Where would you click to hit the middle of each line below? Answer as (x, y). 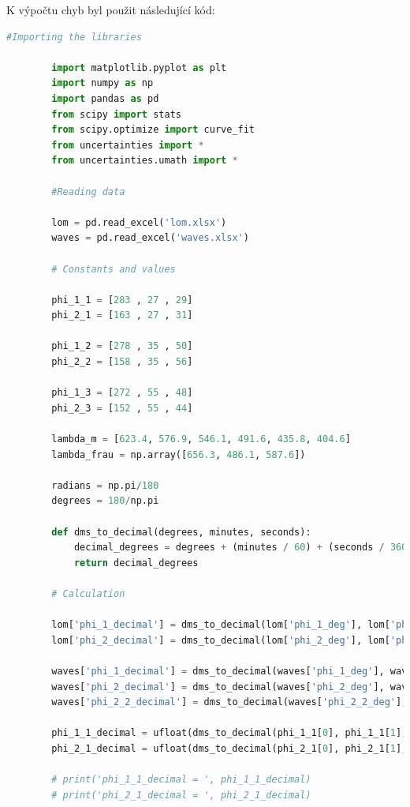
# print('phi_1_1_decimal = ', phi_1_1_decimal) (181, 780)
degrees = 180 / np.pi (105, 501)
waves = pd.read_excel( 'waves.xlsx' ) (150, 238)
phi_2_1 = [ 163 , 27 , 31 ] (122, 315)
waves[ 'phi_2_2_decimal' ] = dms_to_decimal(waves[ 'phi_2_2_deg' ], (229, 702)
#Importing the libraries (74, 37)
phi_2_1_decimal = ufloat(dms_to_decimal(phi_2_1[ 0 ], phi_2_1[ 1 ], (229, 748)
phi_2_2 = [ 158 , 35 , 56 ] (122, 362)
